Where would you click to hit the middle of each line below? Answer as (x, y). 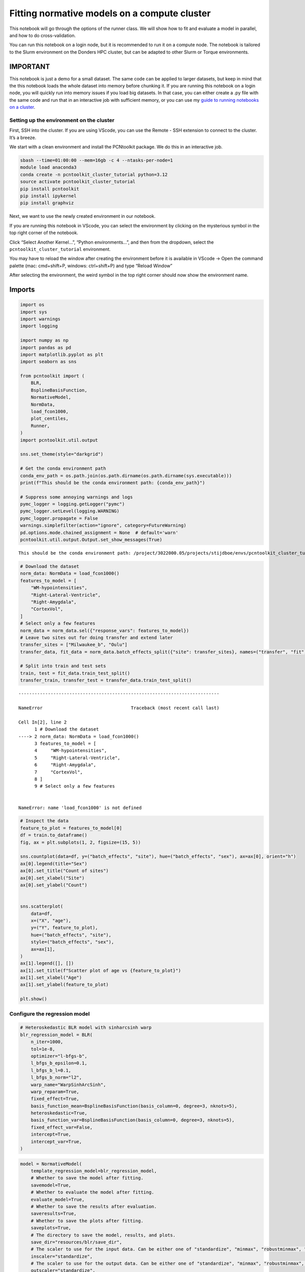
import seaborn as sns (48, 362)
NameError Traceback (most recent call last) (119, 708)
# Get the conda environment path (63, 469)
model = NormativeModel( (51, 1164)
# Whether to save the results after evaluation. (94, 1206)
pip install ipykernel (48, 196)
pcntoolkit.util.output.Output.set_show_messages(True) (91, 540)
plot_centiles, (50, 419)
